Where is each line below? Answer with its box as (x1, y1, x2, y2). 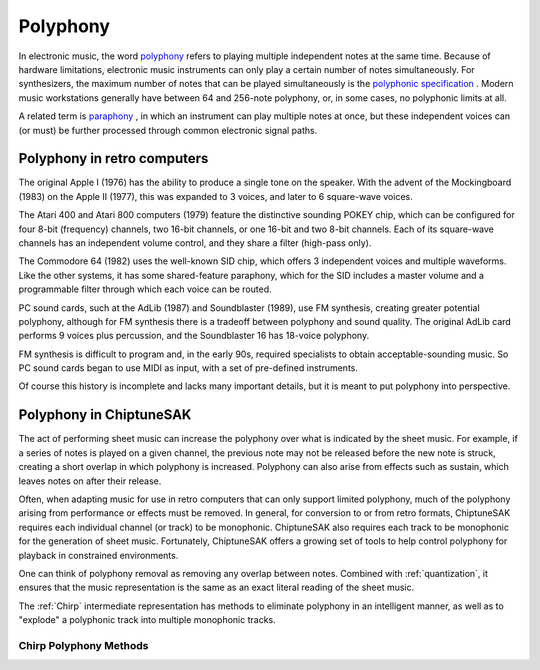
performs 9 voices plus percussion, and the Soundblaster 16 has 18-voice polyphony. (18, 330, 370, 342)
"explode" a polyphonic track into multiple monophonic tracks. (18, 614, 277, 626)
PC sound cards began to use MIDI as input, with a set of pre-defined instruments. (18, 362, 359, 374)
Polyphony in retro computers (18, 150, 209, 167)
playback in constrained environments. (18, 549, 179, 561)
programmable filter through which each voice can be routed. (18, 283, 272, 295)
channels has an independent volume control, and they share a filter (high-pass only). (18, 236, 372, 249)
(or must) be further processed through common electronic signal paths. (18, 124, 318, 136)
